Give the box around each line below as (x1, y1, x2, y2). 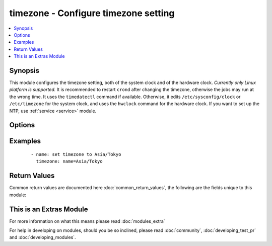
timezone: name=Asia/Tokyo (36, 158, 103, 165)
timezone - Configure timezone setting (9, 8, 175, 19)
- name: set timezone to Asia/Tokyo (31, 151, 121, 157)
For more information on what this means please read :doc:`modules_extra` (9, 218, 166, 224)
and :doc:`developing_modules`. (9, 234, 76, 240)
